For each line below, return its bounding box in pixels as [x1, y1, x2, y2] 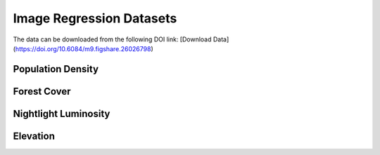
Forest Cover [13, 85, 71, 97]
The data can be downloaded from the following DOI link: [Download [13, 35, 212, 43]
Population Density [13, 63, 99, 75]
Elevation [13, 130, 56, 142]
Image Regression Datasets [13, 11, 177, 26]
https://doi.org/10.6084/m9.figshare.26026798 [15, 44, 151, 53]
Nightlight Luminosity [13, 107, 110, 119]
